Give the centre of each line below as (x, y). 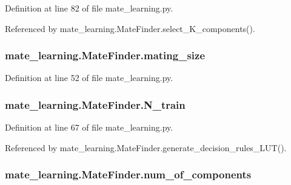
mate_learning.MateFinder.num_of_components (128, 174)
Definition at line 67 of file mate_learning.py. (89, 127)
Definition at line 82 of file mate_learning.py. (89, 8)
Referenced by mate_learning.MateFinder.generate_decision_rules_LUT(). (146, 147)
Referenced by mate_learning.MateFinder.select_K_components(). (130, 28)
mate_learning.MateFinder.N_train (95, 104)
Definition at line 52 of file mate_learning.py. (89, 78)
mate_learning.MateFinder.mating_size (105, 55)
